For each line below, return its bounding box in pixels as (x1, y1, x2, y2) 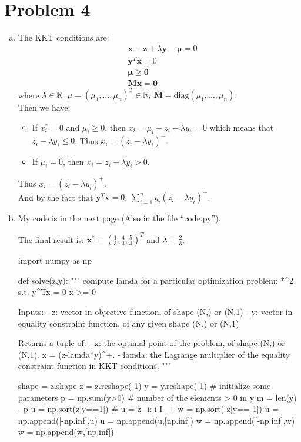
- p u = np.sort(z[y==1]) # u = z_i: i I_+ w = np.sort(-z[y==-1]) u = (18, 403, 279, 415)
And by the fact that (18, 191, 93, 203)
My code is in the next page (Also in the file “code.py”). (18, 212, 221, 224)
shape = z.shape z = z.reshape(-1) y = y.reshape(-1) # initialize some (18, 379, 271, 391)
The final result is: (18, 233, 84, 245)
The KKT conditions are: (18, 31, 109, 44)
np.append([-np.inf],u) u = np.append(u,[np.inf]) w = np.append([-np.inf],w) (18, 414, 295, 426)
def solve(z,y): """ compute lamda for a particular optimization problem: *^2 (18, 274, 294, 286)
